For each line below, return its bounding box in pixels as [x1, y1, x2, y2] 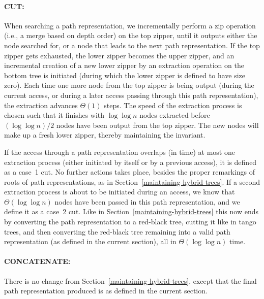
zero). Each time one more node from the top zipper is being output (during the [4, 80, 254, 90]
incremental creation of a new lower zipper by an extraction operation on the [4, 60, 244, 71]
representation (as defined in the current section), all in [4, 236, 177, 247]
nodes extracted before [139, 110, 210, 120]
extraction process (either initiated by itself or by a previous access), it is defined [4, 156, 257, 167]
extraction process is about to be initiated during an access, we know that [4, 186, 235, 197]
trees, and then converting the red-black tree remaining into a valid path [4, 226, 230, 237]
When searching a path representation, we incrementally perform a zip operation [4, 20, 256, 30]
